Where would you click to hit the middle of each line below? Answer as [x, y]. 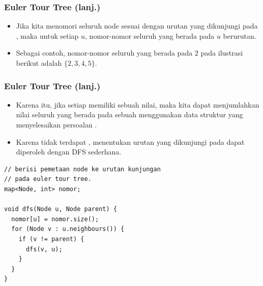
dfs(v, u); [44, 249]
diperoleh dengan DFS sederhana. [69, 152]
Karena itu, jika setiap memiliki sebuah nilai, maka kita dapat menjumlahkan [138, 104]
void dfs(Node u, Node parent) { [61, 209]
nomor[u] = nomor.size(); [55, 219]
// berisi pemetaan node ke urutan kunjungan [82, 169]
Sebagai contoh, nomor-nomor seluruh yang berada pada [104, 53]
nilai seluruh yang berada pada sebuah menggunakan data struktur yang [129, 114]
